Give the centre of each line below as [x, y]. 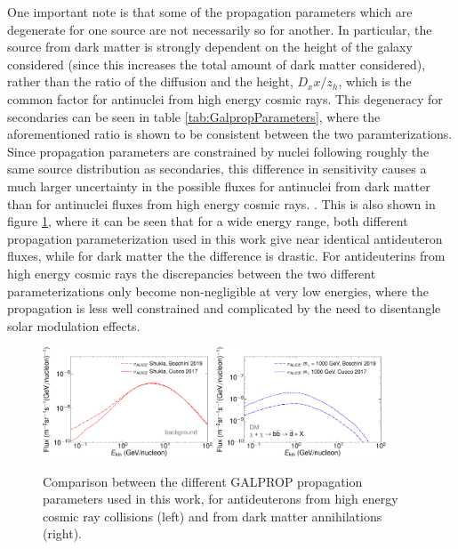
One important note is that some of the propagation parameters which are [210, 12]
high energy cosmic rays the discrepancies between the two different [192, 273]
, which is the [375, 81]
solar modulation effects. [74, 325]
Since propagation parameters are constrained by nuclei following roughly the [218, 151]
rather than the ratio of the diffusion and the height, [150, 81]
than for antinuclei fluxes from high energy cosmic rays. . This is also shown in [221, 203]
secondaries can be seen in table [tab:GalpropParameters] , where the [194, 116]
